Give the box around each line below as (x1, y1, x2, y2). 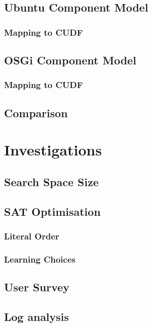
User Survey (4, 279, 69, 295)
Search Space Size (4, 174, 99, 189)
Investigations (4, 139, 102, 160)
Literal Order (4, 229, 59, 242)
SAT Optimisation (4, 203, 101, 219)
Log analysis (4, 308, 69, 324)
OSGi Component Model (4, 52, 136, 68)
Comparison (4, 105, 68, 120)
